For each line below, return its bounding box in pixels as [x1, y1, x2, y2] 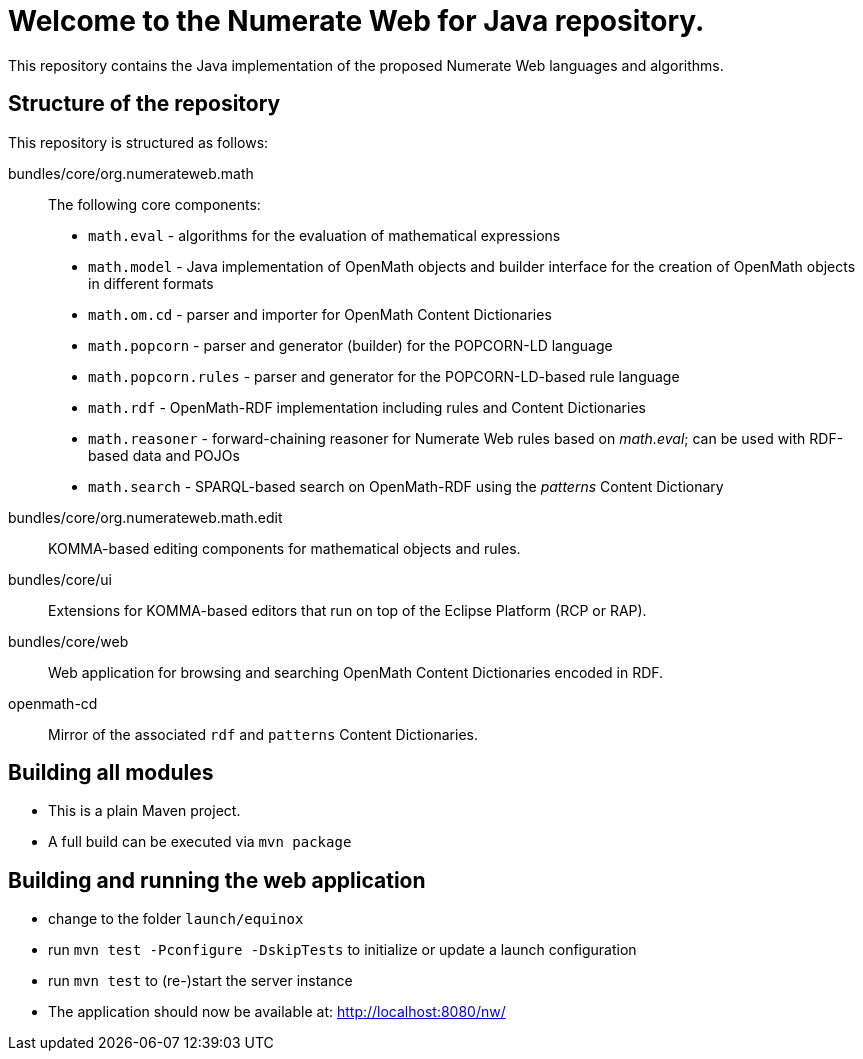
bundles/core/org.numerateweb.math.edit [8, 508, 283, 526]
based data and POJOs [88, 446, 240, 464]
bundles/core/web [8, 632, 129, 650]
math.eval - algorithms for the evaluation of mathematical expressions [88, 226, 561, 244]
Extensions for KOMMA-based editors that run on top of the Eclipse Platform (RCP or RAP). [48, 601, 647, 619]
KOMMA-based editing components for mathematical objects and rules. [48, 539, 521, 557]
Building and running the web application [8, 867, 426, 893]
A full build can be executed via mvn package [48, 833, 352, 851]
